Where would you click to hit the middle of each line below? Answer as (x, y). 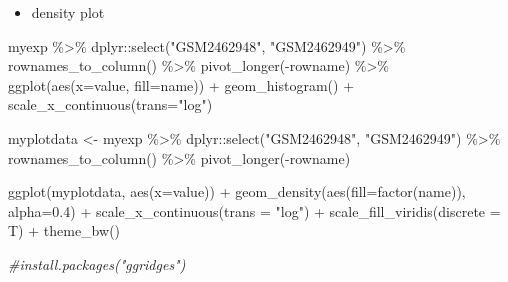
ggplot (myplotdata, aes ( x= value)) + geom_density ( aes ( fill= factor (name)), (237, 191)
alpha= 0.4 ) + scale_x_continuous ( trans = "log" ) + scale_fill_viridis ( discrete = (254, 210)
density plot (68, 12)
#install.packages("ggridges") (97, 263)
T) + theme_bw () (64, 230)
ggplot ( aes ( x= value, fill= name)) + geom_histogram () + (181, 84)
